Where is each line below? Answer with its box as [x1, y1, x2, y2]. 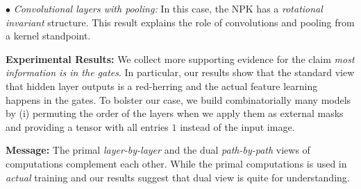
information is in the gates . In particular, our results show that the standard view [6, 65, 355, 80]
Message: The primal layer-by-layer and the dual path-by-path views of [6, 143, 310, 157]
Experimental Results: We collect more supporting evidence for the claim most [6, 51, 355, 66]
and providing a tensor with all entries [6, 119, 169, 134]
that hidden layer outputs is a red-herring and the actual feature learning [6, 78, 318, 93]
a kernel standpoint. [6, 28, 91, 43]
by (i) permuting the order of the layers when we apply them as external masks [6, 106, 344, 120]
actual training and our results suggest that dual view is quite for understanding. [6, 170, 350, 184]
